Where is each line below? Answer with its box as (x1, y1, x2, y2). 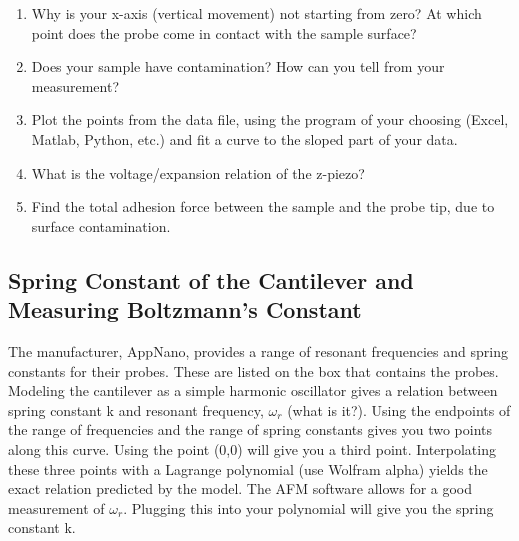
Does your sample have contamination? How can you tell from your (31, 56, 445, 77)
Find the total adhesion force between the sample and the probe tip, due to (31, 196, 495, 217)
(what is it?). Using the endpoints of (287, 399, 511, 420)
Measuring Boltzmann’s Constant (8, 294, 362, 325)
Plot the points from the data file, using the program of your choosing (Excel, (31, 109, 509, 130)
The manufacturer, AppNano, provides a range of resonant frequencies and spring (8, 340, 508, 361)
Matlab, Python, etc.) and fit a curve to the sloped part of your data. (31, 128, 458, 149)
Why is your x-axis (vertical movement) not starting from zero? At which (31, 3, 482, 23)
